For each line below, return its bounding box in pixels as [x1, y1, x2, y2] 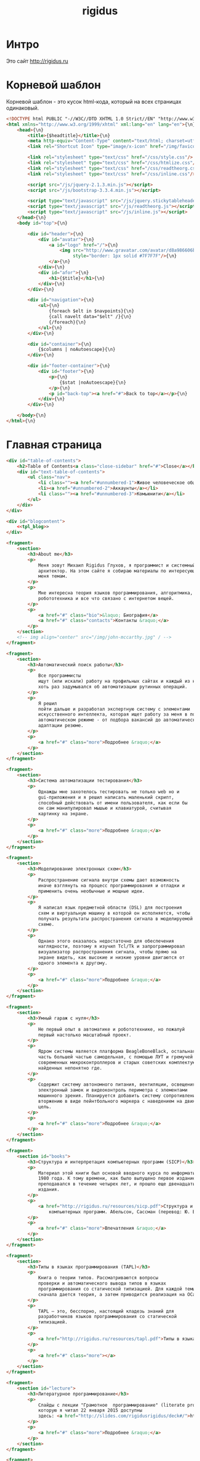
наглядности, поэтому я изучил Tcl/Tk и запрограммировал [37, 943, 185, 950]
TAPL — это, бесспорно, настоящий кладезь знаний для [37, 1308, 174, 1314]
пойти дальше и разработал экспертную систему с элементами [37, 706, 190, 712]
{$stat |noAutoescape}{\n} [59, 380, 127, 386]
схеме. [37, 921, 55, 927]
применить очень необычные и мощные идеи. [37, 888, 145, 894]
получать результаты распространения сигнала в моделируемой [37, 916, 193, 922]
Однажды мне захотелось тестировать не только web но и [37, 788, 180, 795]
